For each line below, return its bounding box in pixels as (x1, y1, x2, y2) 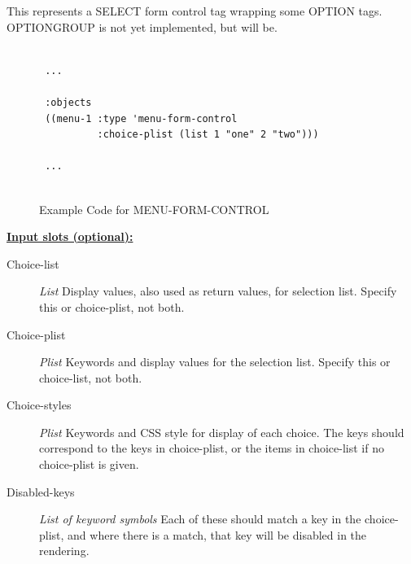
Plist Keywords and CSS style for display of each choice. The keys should (39, 423, 404, 440)
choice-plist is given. (39, 456, 139, 473)
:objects (45, 96, 92, 108)
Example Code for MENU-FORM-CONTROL (39, 200, 269, 217)
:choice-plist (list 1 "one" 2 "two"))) (97, 129, 319, 141)
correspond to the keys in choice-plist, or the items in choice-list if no (39, 439, 384, 457)
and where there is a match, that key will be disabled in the (68, 526, 367, 543)
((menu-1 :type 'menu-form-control (45, 112, 238, 125)
